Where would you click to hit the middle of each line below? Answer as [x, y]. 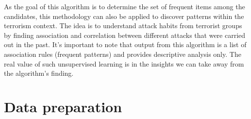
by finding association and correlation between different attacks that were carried [125, 35]
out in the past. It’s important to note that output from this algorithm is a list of [125, 44]
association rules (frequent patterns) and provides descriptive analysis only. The [123, 54]
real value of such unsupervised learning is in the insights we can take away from [124, 63]
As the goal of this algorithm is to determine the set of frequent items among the [125, 6]
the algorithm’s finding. [39, 73]
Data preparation [63, 106]
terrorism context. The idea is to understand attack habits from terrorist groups [123, 25]
